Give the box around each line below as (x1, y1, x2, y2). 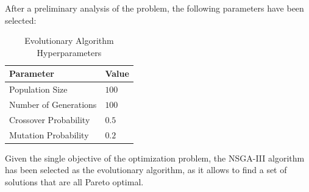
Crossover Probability (9, 113, 90, 126)
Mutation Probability (9, 128, 89, 141)
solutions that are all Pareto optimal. (5, 176, 144, 188)
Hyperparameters (37, 46, 102, 59)
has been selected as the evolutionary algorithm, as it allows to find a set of (5, 163, 287, 176)
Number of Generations (9, 98, 97, 111)
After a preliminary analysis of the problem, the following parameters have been (5, 2, 304, 14)
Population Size (9, 83, 68, 96)
